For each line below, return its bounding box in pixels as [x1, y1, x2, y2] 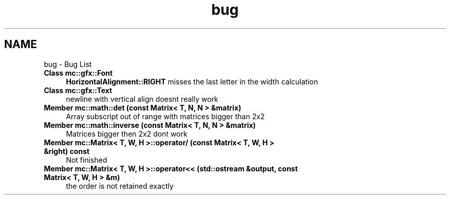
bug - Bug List [44, 59, 92, 69]
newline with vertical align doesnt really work [66, 94, 218, 103]
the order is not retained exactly [66, 181, 174, 190]
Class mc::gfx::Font [44, 68, 113, 77]
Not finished [66, 155, 107, 164]
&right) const [44, 146, 90, 156]
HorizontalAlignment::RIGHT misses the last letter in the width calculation [66, 77, 318, 86]
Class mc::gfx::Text [44, 85, 113, 95]
